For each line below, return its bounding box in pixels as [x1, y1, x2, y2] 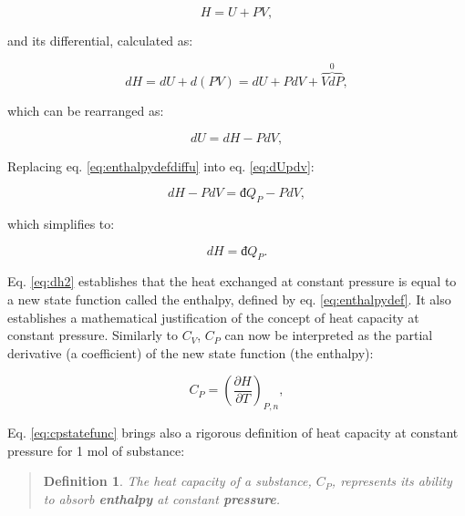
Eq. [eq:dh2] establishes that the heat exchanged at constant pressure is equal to [7, 272, 457, 291]
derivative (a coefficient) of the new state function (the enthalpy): [7, 343, 374, 362]
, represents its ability [331, 471, 452, 490]
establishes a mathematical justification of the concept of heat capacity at [7, 307, 419, 326]
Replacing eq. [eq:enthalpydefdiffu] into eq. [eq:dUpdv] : [7, 156, 315, 175]
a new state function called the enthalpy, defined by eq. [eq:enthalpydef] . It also [7, 290, 451, 308]
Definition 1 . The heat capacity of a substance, [43, 471, 312, 490]
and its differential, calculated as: [7, 31, 193, 49]
